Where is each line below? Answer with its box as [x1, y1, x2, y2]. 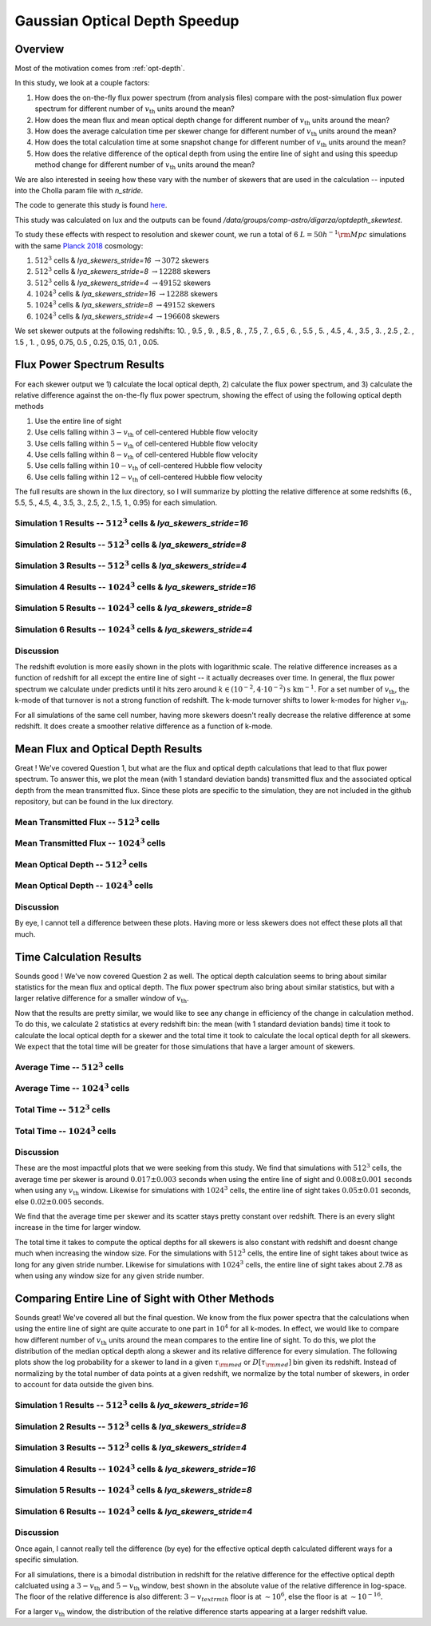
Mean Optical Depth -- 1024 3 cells [14, 879, 153, 891]
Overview [14, 42, 65, 56]
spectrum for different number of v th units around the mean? [34, 104, 235, 116]
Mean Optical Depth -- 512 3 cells [14, 858, 148, 870]
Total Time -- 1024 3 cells [14, 1124, 117, 1136]
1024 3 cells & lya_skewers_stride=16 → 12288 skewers [34, 288, 219, 299]
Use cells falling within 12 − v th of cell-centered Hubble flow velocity [34, 472, 263, 483]
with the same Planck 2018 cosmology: [14, 240, 144, 251]
